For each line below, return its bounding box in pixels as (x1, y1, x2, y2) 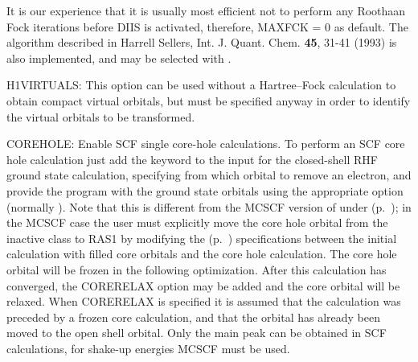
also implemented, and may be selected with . (6, 49, 232, 66)
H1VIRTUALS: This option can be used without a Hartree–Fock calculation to (6, 76, 396, 93)
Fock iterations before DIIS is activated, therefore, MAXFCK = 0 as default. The (6, 18, 408, 35)
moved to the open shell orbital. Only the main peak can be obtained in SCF (6, 324, 387, 341)
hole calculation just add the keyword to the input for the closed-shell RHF (6, 150, 378, 167)
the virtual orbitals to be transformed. (6, 108, 195, 125)
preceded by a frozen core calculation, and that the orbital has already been (6, 308, 381, 325)
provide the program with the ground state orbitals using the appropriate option (6, 182, 404, 199)
